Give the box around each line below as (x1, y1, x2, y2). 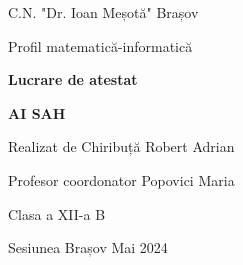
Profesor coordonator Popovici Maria (8, 169, 235, 190)
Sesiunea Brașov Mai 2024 (8, 237, 168, 258)
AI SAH (8, 102, 66, 123)
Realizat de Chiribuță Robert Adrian (8, 136, 235, 157)
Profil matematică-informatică (8, 35, 193, 56)
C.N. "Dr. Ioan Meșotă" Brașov (8, 2, 199, 22)
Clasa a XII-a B (8, 203, 106, 224)
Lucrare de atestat (8, 69, 138, 90)
